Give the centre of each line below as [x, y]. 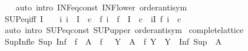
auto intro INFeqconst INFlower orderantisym [101, 7]
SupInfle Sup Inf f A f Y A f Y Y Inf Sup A [113, 41]
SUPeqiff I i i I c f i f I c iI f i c [93, 18]
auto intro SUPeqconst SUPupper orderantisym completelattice [124, 30]
